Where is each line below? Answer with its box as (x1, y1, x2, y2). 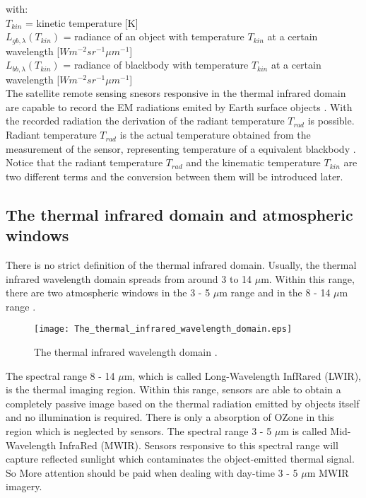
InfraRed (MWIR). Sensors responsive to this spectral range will (59, 437, 338, 452)
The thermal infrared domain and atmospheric (6, 203, 353, 225)
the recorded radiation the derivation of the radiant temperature (6, 113, 285, 128)
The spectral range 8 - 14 (6, 368, 115, 383)
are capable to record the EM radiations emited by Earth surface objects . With (6, 99, 353, 114)
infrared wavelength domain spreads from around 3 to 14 (6, 271, 252, 286)
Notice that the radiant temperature (6, 155, 163, 170)
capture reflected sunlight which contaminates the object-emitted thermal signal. (6, 451, 355, 466)
